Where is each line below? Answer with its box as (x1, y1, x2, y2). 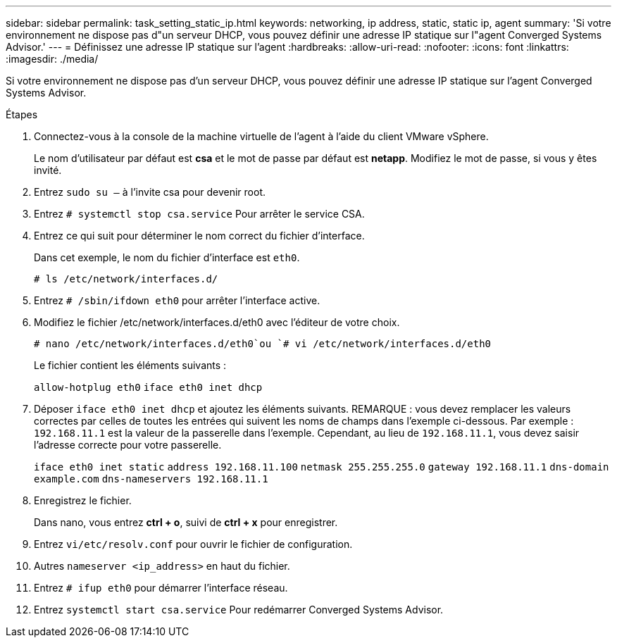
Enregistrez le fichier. (34, 494, 132, 506)
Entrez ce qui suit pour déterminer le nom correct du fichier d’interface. (34, 230, 365, 242)
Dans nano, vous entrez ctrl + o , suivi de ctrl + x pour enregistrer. (34, 516, 338, 528)
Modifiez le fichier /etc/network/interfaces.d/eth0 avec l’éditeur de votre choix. (34, 316, 400, 328)
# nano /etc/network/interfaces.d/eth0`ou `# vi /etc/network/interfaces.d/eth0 (34, 338, 492, 349)
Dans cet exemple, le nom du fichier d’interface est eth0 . (34, 251, 300, 263)
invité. (34, 164, 62, 176)
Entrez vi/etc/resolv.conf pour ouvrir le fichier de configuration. (34, 538, 353, 550)
